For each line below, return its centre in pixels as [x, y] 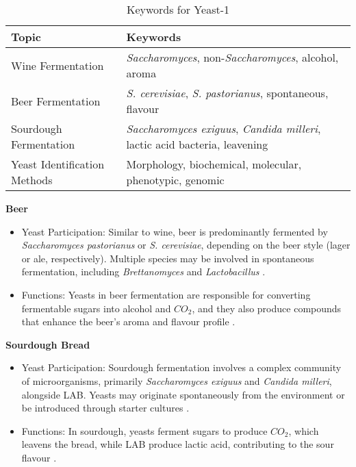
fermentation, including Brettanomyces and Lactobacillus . [143, 272]
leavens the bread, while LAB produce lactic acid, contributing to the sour [178, 444]
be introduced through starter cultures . [105, 408]
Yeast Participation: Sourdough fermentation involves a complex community [181, 367]
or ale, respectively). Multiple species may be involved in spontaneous [168, 258]
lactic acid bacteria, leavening [197, 144]
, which [304, 430]
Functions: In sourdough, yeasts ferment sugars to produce [144, 430]
